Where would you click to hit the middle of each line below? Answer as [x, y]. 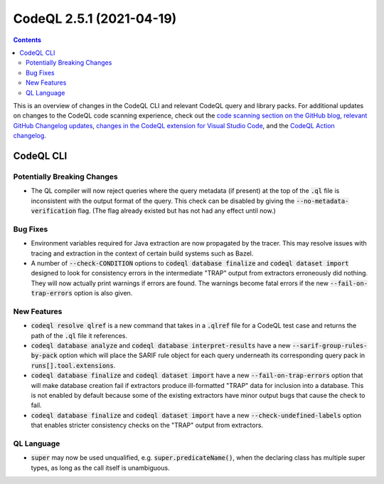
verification [54, 211]
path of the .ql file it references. [79, 335]
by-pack [44, 356]
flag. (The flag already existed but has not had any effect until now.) [177, 211]
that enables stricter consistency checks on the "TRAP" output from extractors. [147, 425]
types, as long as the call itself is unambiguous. [100, 468]
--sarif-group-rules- [330, 346]
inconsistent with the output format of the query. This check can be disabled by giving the [163, 201]
